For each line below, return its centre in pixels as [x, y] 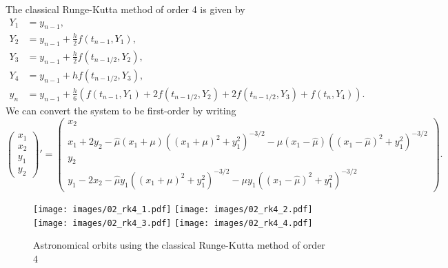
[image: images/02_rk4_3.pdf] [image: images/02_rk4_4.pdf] [173, 223]
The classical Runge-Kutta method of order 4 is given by [125, 9]
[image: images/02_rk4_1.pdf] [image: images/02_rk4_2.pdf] [173, 209]
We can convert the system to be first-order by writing [121, 110]
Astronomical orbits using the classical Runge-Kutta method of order [179, 245]
